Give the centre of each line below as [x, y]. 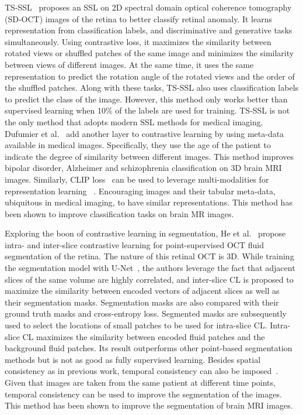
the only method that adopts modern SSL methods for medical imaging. [134, 121]
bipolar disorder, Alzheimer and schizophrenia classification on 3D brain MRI [143, 168]
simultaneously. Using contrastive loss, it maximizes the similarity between [138, 41]
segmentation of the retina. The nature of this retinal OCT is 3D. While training [149, 256]
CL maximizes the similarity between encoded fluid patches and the [144, 336]
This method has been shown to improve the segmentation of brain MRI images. [149, 405]
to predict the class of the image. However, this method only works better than [146, 99]
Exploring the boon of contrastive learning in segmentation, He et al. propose [145, 233]
